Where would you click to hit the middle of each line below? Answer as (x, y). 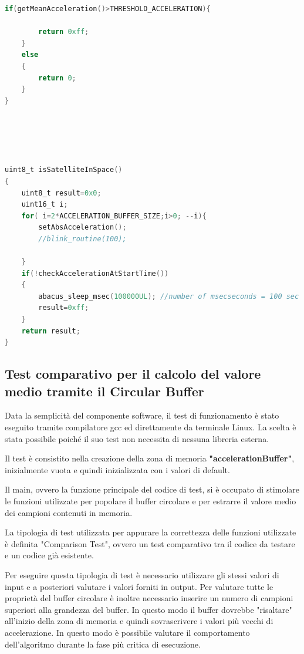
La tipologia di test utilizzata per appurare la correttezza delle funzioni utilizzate (151, 532)
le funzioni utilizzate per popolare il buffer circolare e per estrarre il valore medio (151, 500)
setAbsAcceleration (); (82, 227)
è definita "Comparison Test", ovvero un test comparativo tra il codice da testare (150, 543)
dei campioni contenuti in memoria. (69, 512)
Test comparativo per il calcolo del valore (133, 374)
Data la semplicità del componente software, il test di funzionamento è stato (142, 415)
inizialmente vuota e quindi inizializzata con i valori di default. (117, 469)
